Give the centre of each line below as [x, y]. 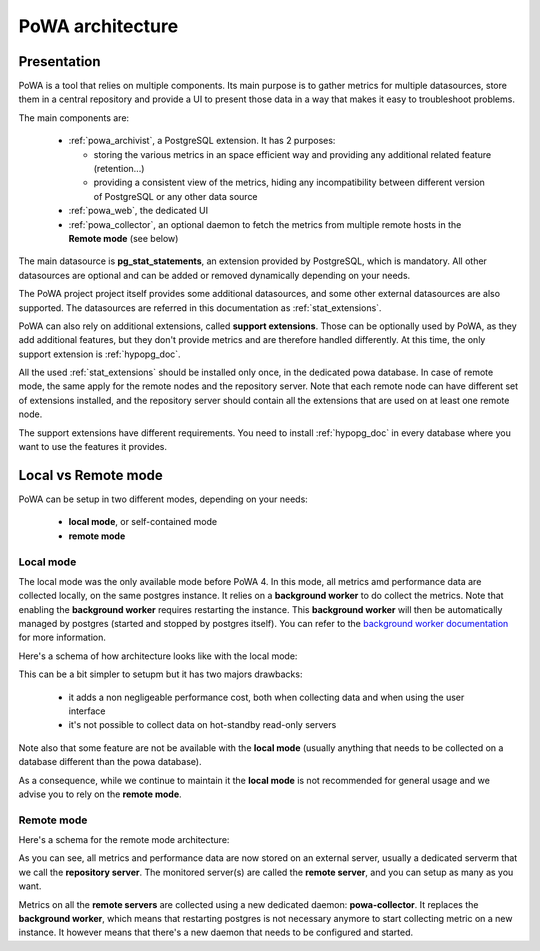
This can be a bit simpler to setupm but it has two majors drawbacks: [160, 674]
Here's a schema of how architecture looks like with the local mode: [158, 656]
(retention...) [119, 169]
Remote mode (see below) [123, 238]
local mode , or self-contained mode [143, 522]
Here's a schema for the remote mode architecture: [124, 840]
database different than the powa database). [110, 762]
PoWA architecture [98, 26]
